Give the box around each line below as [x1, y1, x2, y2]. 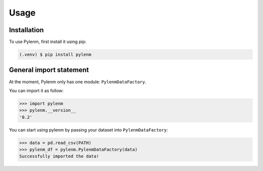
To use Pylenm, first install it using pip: [9, 39, 87, 45]
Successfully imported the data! [19, 153, 99, 159]
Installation [9, 26, 44, 34]
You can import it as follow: [9, 88, 64, 94]
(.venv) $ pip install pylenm [19, 52, 92, 57]
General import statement [9, 66, 89, 74]
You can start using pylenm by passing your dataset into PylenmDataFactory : [9, 127, 168, 133]
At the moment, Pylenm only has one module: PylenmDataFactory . [9, 78, 147, 85]
